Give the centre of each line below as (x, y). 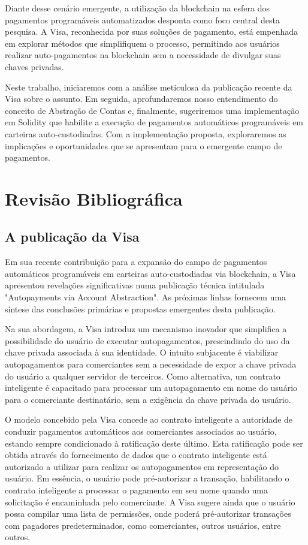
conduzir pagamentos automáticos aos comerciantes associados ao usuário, (141, 431)
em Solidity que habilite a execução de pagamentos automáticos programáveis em (154, 122)
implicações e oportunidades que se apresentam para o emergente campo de (144, 145)
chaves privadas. (34, 66)
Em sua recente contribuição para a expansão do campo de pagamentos (136, 262)
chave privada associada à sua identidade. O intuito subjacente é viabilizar (142, 352)
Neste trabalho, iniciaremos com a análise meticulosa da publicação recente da (149, 87)
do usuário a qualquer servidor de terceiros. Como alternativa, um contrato (143, 376)
